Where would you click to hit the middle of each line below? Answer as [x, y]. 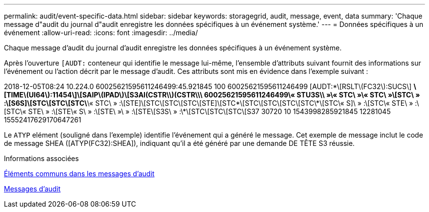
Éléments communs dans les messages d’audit [79, 174]
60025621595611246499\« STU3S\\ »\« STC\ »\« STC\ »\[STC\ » [312, 95]
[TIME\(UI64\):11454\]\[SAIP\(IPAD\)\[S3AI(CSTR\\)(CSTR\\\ [103, 95]
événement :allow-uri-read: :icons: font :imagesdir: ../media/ [101, 33]
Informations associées [41, 158]
